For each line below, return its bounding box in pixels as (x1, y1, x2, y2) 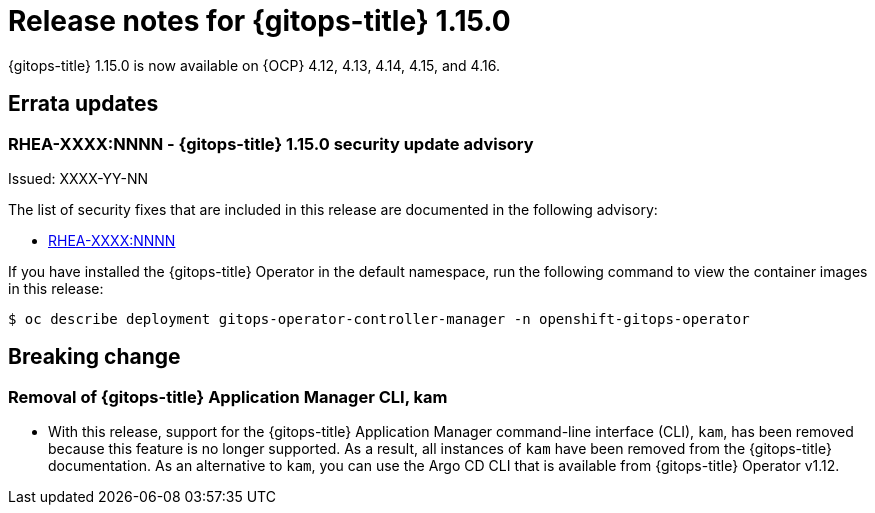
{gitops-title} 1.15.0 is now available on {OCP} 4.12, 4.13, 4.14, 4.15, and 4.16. (8, 56, 500, 74)
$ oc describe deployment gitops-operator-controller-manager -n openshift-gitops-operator (8, 310, 750, 327)
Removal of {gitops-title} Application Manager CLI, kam (8, 386, 448, 407)
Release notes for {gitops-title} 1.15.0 (8, 4, 511, 38)
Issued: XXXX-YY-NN (8, 169, 149, 187)
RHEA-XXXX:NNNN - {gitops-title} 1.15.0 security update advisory (8, 133, 534, 154)
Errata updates (8, 91, 159, 117)
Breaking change (8, 344, 181, 370)
